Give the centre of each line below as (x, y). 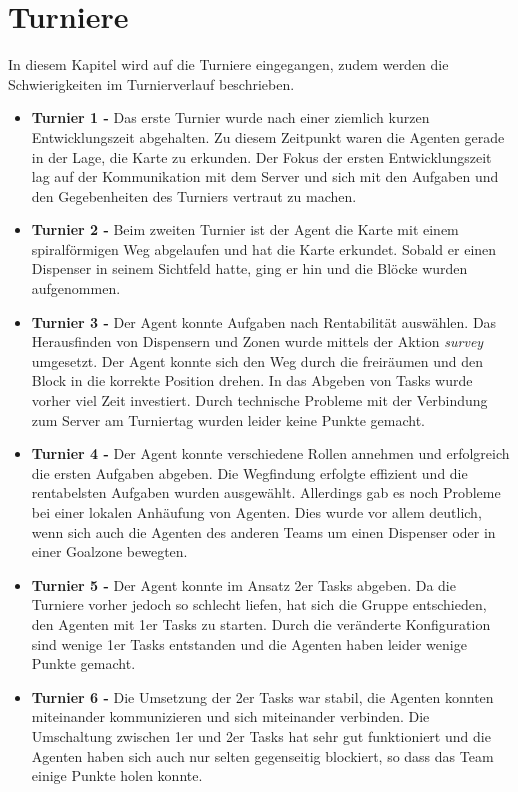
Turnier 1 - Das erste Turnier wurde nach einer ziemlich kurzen (230, 117)
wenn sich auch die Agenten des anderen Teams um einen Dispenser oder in (263, 531)
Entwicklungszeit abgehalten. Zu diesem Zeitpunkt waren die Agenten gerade (268, 136)
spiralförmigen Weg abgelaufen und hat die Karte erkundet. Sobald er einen (264, 248)
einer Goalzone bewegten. (109, 551)
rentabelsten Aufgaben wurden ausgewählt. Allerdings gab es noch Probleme (266, 492)
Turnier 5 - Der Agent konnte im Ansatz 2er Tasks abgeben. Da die (243, 584)
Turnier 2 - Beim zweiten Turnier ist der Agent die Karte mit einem (245, 229)
